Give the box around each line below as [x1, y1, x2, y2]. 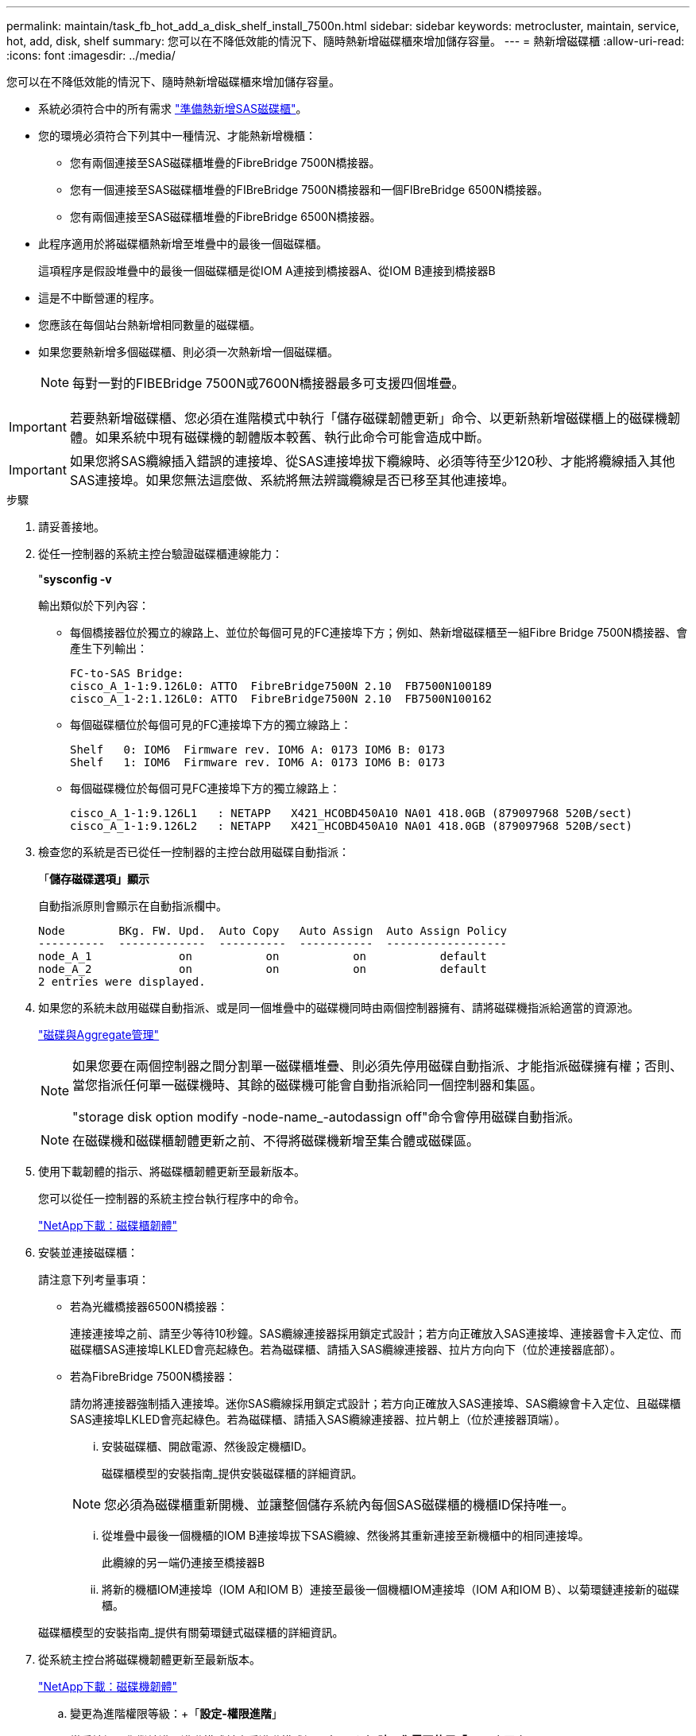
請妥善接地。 [38, 520, 105, 533]
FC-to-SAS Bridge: [70, 667, 184, 680]
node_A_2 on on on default [38, 963, 487, 975]
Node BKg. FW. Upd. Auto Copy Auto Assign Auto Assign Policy [38, 924, 508, 937]
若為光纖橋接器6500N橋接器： [70, 1300, 229, 1313]
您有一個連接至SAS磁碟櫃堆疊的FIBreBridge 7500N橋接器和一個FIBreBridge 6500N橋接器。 [70, 183, 549, 196]
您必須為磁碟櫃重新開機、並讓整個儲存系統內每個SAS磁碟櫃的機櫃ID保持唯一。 [104, 1497, 574, 1513]
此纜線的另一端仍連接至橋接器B [102, 1556, 265, 1569]
